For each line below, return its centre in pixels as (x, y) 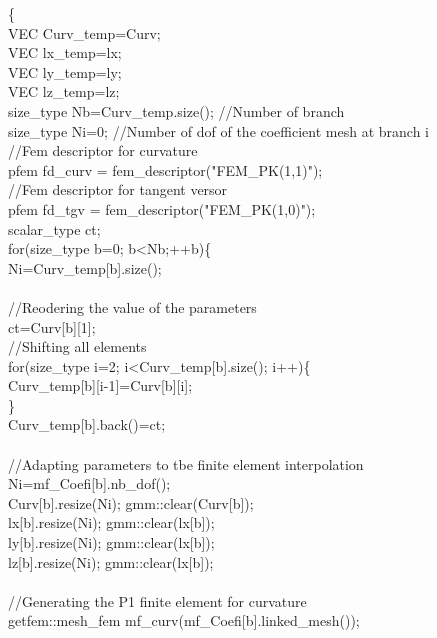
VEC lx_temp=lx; (65, 52)
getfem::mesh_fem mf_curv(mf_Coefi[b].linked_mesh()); (184, 620)
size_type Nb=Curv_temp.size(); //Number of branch (176, 110)
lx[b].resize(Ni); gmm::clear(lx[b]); (111, 522)
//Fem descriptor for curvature (103, 150)
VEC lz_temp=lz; (64, 91)
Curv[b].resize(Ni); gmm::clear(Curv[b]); (131, 502)
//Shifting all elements (77, 346)
